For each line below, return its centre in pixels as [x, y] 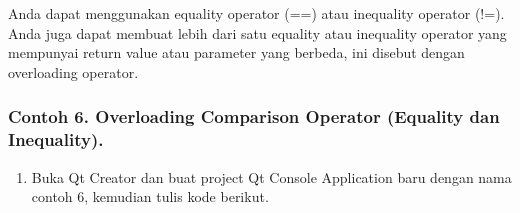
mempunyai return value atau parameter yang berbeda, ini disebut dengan [236, 52]
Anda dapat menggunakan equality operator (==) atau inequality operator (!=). [256, 13]
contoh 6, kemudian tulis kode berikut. [150, 196]
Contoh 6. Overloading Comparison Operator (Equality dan [254, 116]
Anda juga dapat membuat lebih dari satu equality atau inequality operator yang [257, 32]
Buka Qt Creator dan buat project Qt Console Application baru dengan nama [271, 176]
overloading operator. [73, 71]
